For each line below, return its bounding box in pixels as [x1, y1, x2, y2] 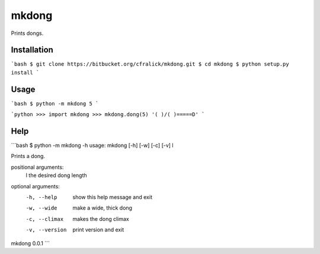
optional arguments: [11, 182, 60, 189]
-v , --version [25, 227, 67, 233]
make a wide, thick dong [72, 204, 133, 211]
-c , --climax [25, 216, 64, 222]
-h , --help [25, 194, 57, 201]
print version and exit [72, 226, 124, 233]
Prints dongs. [11, 30, 44, 37]
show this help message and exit [72, 194, 152, 201]
